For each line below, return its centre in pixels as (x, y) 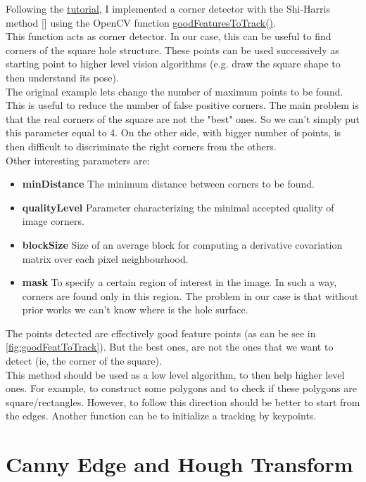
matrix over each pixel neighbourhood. (105, 258)
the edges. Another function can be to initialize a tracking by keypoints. (161, 416)
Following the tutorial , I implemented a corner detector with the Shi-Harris (168, 8)
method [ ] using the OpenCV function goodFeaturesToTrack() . (141, 22)
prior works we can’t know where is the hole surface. (135, 310)
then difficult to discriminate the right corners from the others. (141, 146)
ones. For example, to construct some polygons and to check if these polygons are (181, 388)
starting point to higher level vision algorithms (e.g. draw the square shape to (173, 64)
